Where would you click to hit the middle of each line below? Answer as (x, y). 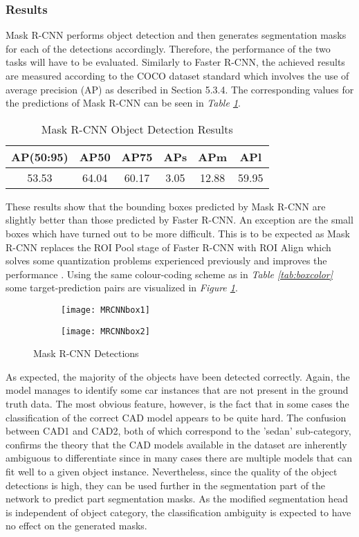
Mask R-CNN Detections (86, 353)
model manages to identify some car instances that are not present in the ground (177, 390)
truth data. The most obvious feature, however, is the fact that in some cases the (177, 404)
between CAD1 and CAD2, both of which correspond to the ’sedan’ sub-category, (178, 431)
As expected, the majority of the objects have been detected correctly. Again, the (178, 376)
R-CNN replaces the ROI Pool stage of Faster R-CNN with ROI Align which (168, 247)
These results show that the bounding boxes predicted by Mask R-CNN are (166, 206)
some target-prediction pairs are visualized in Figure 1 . (122, 288)
